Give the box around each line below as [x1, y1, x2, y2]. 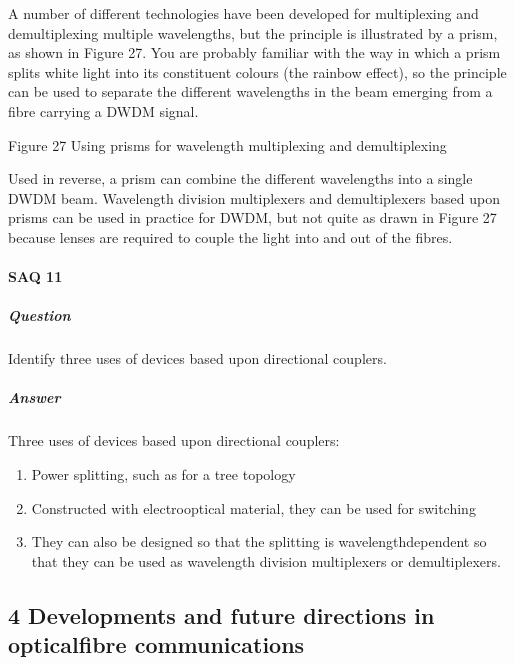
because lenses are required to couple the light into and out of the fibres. [8, 226, 453, 247]
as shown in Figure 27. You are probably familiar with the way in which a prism [8, 42, 501, 63]
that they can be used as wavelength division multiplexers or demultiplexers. [31, 550, 501, 571]
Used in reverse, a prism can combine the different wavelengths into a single [8, 168, 473, 189]
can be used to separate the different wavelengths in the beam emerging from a [8, 81, 493, 102]
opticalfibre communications [8, 629, 305, 660]
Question [8, 305, 71, 326]
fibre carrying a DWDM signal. [8, 100, 199, 121]
